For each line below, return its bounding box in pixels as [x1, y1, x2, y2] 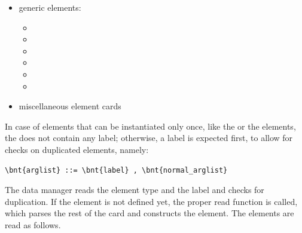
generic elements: [19, 1, 81, 13]
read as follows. [5, 218, 61, 231]
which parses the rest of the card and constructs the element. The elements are [5, 207, 294, 219]
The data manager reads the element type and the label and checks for [5, 183, 264, 196]
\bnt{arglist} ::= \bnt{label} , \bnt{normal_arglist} [5, 165, 228, 174]
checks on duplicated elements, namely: [5, 143, 149, 155]
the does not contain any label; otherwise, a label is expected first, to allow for [5, 131, 293, 144]
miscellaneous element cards [19, 100, 121, 112]
